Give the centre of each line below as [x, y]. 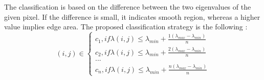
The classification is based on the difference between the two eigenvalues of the [128, 7]
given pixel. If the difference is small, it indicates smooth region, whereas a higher [132, 16]
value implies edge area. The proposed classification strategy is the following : [126, 27]
